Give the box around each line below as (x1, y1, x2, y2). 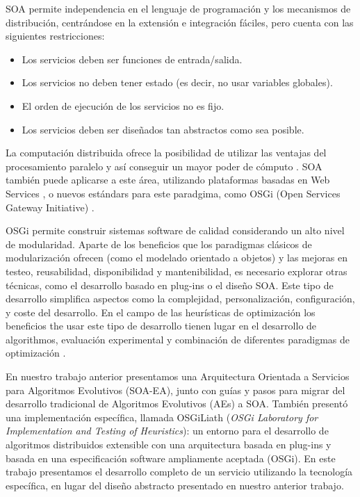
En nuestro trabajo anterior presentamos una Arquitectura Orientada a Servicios (6, 369, 350, 384)
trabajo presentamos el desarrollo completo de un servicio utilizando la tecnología (6, 464, 353, 479)
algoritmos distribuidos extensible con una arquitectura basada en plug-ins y (6, 437, 332, 452)
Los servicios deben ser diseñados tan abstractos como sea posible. (22, 122, 304, 136)
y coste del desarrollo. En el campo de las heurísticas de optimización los (6, 304, 316, 319)
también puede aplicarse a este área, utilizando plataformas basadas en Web (6, 172, 330, 187)
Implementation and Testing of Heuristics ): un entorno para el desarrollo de (6, 423, 329, 438)
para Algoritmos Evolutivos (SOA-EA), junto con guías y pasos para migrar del (6, 382, 345, 397)
